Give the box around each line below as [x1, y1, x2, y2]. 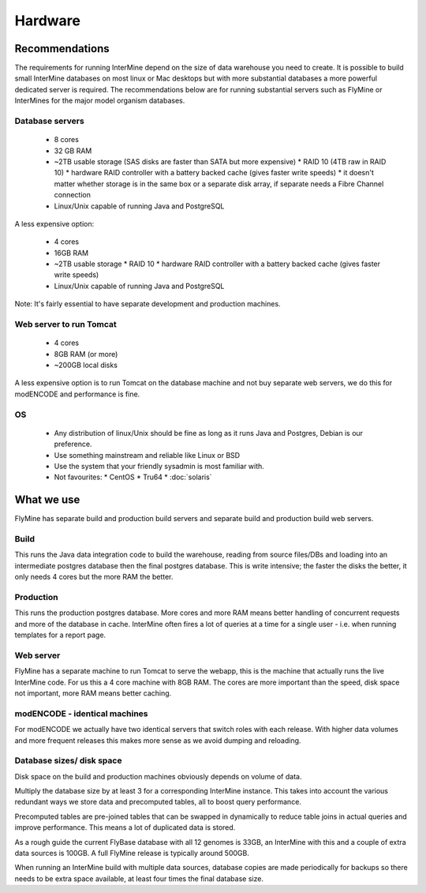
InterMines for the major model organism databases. [14, 96, 185, 106]
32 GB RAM [54, 146, 92, 156]
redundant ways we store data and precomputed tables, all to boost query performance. [14, 797, 301, 807]
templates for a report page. [14, 630, 106, 640]
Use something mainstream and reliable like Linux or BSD [54, 450, 241, 460]
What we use [14, 493, 80, 507]
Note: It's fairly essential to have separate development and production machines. [14, 299, 281, 309]
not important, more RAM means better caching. [14, 688, 172, 698]
